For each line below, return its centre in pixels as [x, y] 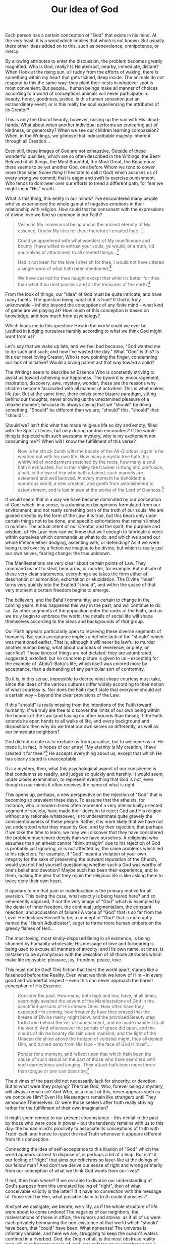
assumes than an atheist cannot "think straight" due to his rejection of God [83, 843]
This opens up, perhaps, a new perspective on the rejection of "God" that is [84, 794]
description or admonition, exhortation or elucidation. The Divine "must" [80, 579]
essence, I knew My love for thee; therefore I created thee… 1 [80, 230]
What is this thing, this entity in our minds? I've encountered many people [81, 198]
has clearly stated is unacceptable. [42, 759]
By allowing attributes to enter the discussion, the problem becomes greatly [84, 61]
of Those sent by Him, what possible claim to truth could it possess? [76, 1196]
